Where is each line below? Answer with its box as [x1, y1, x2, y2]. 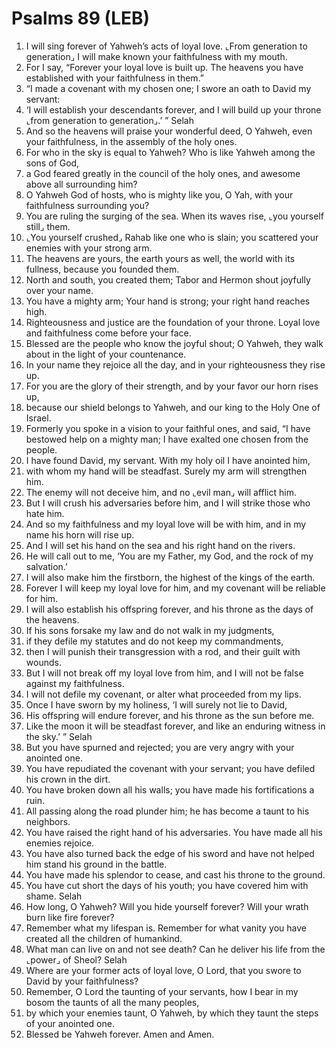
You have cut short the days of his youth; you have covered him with [25, 879, 309, 891]
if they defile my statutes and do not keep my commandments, [25, 635, 284, 647]
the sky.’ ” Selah [25, 730, 93, 742]
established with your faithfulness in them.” [25, 72, 205, 84]
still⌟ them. [25, 220, 71, 232]
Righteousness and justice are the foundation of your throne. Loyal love [25, 316, 321, 328]
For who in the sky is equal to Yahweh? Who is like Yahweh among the [25, 146, 316, 158]
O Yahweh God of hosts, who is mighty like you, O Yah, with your [25, 188, 294, 201]
